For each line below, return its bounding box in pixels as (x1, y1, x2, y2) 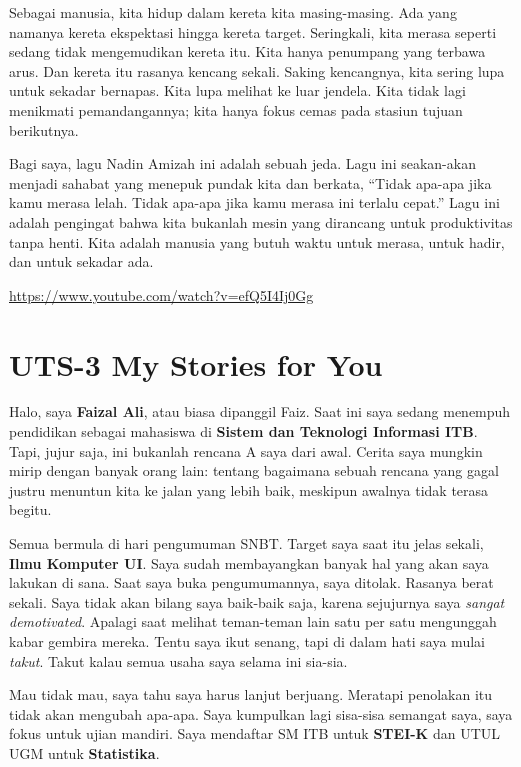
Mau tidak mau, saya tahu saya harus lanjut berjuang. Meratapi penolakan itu (9, 684, 493, 705)
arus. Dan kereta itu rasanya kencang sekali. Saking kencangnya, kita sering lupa (9, 60, 505, 81)
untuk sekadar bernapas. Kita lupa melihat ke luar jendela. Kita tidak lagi (9, 80, 466, 101)
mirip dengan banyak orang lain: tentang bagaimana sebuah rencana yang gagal (9, 460, 499, 481)
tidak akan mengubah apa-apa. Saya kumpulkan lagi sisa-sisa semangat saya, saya (9, 703, 513, 724)
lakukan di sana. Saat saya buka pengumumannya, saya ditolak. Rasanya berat (9, 572, 494, 593)
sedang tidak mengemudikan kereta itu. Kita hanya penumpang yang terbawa (9, 41, 486, 62)
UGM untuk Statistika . (9, 742, 160, 763)
